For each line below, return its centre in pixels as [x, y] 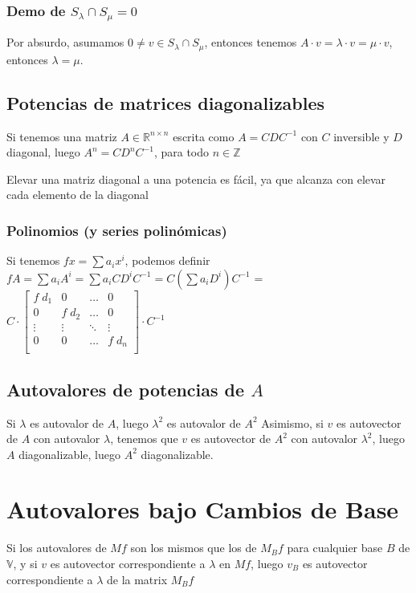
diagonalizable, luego [69, 454]
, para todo [181, 152]
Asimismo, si [292, 422]
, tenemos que [144, 439]
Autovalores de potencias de [126, 389]
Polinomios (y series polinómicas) [117, 230]
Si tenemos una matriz [62, 136]
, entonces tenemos [251, 42]
